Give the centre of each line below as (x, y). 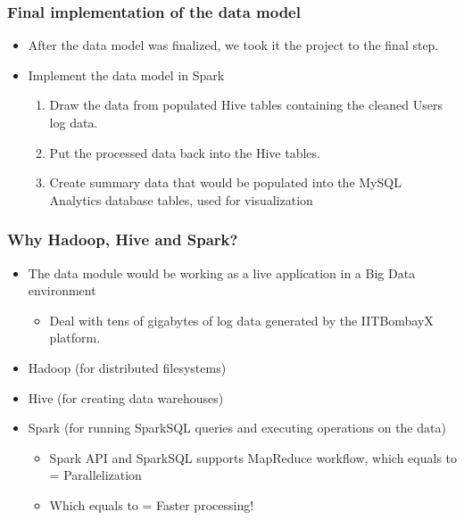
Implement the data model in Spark (126, 74)
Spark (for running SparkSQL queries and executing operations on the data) (237, 428)
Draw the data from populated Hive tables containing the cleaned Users (246, 105)
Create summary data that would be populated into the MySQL (225, 182)
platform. (75, 338)
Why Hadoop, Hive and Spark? (123, 239)
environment (62, 290)
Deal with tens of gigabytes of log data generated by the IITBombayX (241, 320)
